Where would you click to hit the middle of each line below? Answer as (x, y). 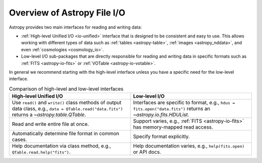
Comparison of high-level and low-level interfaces (66, 89)
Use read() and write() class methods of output (66, 103)
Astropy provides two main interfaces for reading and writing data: (75, 27)
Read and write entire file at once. (50, 124)
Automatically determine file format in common (65, 133)
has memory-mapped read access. (173, 127)
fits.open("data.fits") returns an (172, 109)
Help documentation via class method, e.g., (62, 146)
